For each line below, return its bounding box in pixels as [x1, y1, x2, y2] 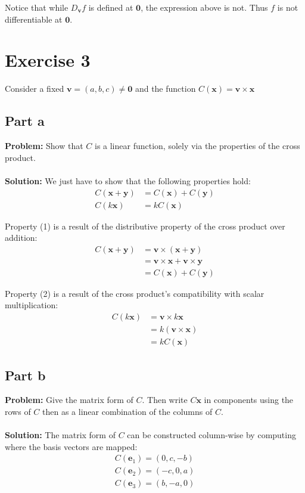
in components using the [204, 393, 294, 406]
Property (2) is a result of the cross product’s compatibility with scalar [5, 287, 264, 299]
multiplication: [5, 299, 58, 311]
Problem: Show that [5, 139, 83, 152]
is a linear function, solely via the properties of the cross [94, 139, 300, 152]
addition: [5, 231, 38, 244]
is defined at [88, 1, 133, 13]
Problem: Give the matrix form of [5, 393, 133, 406]
